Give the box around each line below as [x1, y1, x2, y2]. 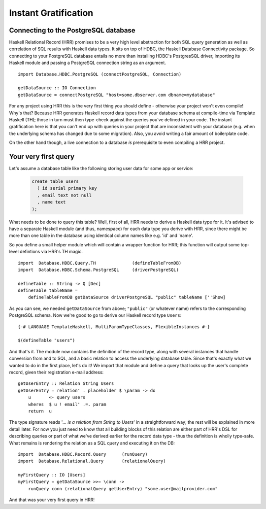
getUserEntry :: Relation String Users [18, 381, 114, 386]
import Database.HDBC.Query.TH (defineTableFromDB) [18, 260, 182, 266]
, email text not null [37, 192, 92, 198]
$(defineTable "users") [18, 338, 75, 343]
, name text [37, 200, 66, 205]
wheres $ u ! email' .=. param [28, 402, 106, 407]
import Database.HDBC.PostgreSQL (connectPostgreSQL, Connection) [18, 71, 182, 77]
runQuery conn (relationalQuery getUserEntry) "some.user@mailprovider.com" [28, 486, 218, 491]
